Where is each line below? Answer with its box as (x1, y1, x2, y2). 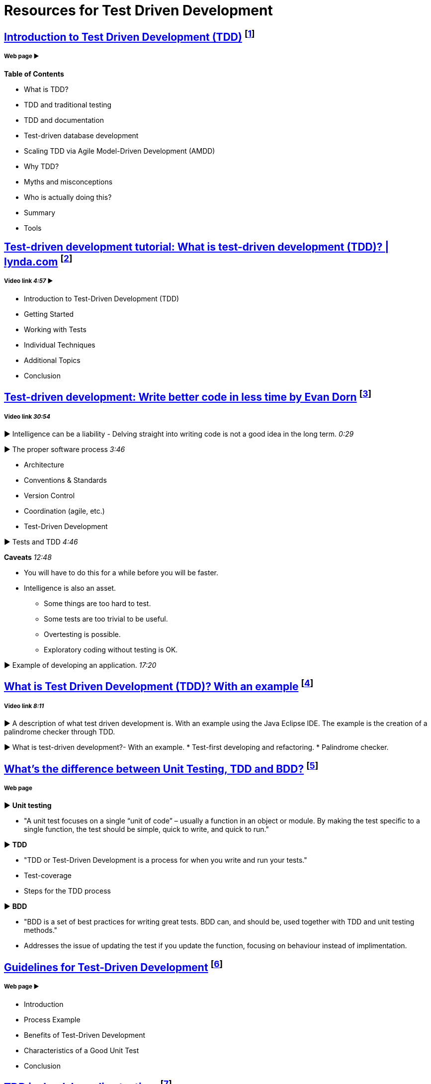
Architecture (24, 460, 65, 469)
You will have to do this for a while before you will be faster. (24, 568, 219, 577)
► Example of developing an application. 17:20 (4, 660, 157, 669)
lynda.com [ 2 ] (4, 253, 73, 268)
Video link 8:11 (4, 702, 44, 710)
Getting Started (24, 309, 74, 318)
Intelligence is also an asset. (24, 583, 116, 592)
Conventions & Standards (24, 475, 107, 484)
